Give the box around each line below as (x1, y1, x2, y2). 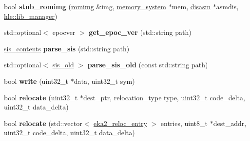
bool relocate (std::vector (4, 118, 82, 128)
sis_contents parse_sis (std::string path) (4, 43, 130, 53)
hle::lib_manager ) (4, 11, 58, 21)
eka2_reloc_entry (94, 118, 147, 128)
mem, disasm (172, 1, 211, 11)
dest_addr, (213, 118, 247, 128)
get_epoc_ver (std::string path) (89, 27, 192, 37)
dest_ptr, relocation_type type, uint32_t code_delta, (83, 92, 245, 102)
